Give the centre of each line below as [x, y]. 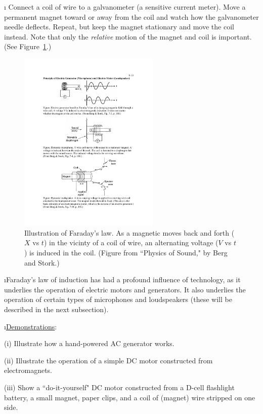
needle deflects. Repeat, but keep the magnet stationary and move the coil [119, 27]
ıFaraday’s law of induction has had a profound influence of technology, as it [122, 279]
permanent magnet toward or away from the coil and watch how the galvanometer [131, 16]
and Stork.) [42, 262]
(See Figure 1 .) [28, 46]
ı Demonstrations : [31, 326]
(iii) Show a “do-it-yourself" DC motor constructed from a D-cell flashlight [119, 387]
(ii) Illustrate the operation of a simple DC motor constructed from [108, 360]
